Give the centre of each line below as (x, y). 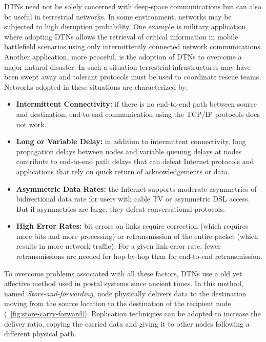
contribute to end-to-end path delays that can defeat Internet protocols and (135, 161)
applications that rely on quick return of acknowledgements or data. (123, 171)
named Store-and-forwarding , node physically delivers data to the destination (125, 293)
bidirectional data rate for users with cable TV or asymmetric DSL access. (133, 199)
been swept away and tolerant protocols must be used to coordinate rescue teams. (133, 77)
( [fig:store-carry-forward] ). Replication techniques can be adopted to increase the (132, 314)
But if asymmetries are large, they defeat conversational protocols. (120, 208)
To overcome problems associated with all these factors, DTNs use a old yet (123, 273)
